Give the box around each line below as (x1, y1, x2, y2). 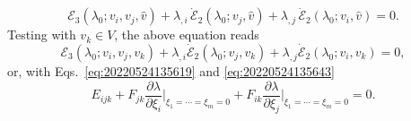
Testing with (7, 25, 76, 44)
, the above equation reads (114, 25, 259, 44)
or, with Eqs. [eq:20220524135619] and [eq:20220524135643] (7, 62, 335, 81)
